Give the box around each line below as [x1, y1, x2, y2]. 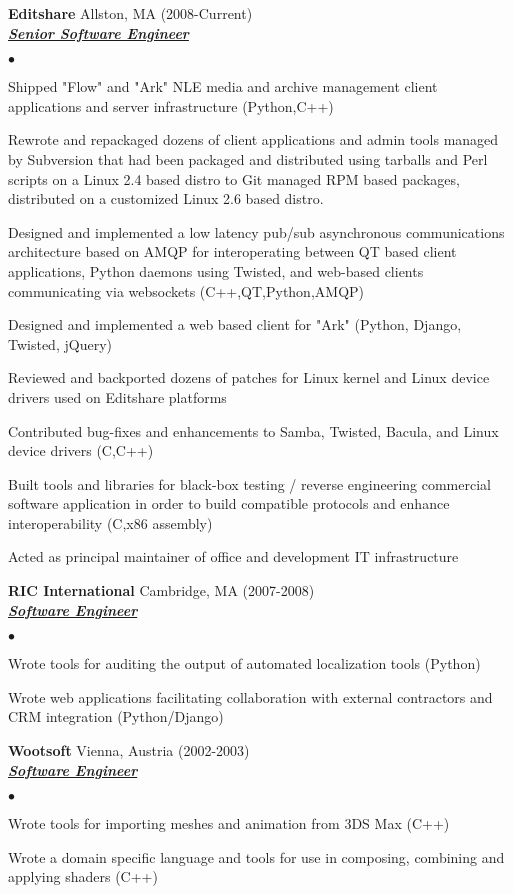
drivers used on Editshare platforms [8, 386, 227, 407]
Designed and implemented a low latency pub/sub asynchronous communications [8, 221, 505, 242]
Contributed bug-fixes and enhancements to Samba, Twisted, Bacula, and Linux [8, 420, 499, 441]
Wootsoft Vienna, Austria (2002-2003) [8, 740, 250, 761]
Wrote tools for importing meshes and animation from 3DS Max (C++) [8, 813, 450, 834]
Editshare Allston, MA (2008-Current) [8, 3, 253, 23]
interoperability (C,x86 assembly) [8, 512, 213, 533]
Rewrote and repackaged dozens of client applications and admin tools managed [8, 129, 499, 150]
